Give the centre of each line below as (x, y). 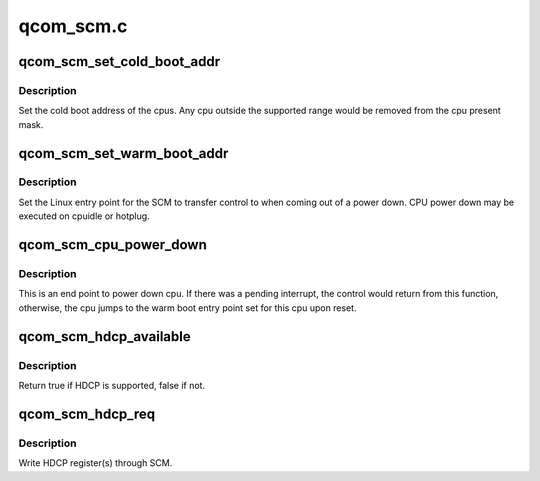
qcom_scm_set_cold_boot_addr (119, 61)
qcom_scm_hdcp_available (104, 336)
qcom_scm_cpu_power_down (112, 245)
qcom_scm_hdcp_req (87, 413)
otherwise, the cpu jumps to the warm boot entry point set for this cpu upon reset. (187, 307)
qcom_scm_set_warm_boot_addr (123, 153)
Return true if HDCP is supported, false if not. (111, 385)
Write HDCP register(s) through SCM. (95, 463)
